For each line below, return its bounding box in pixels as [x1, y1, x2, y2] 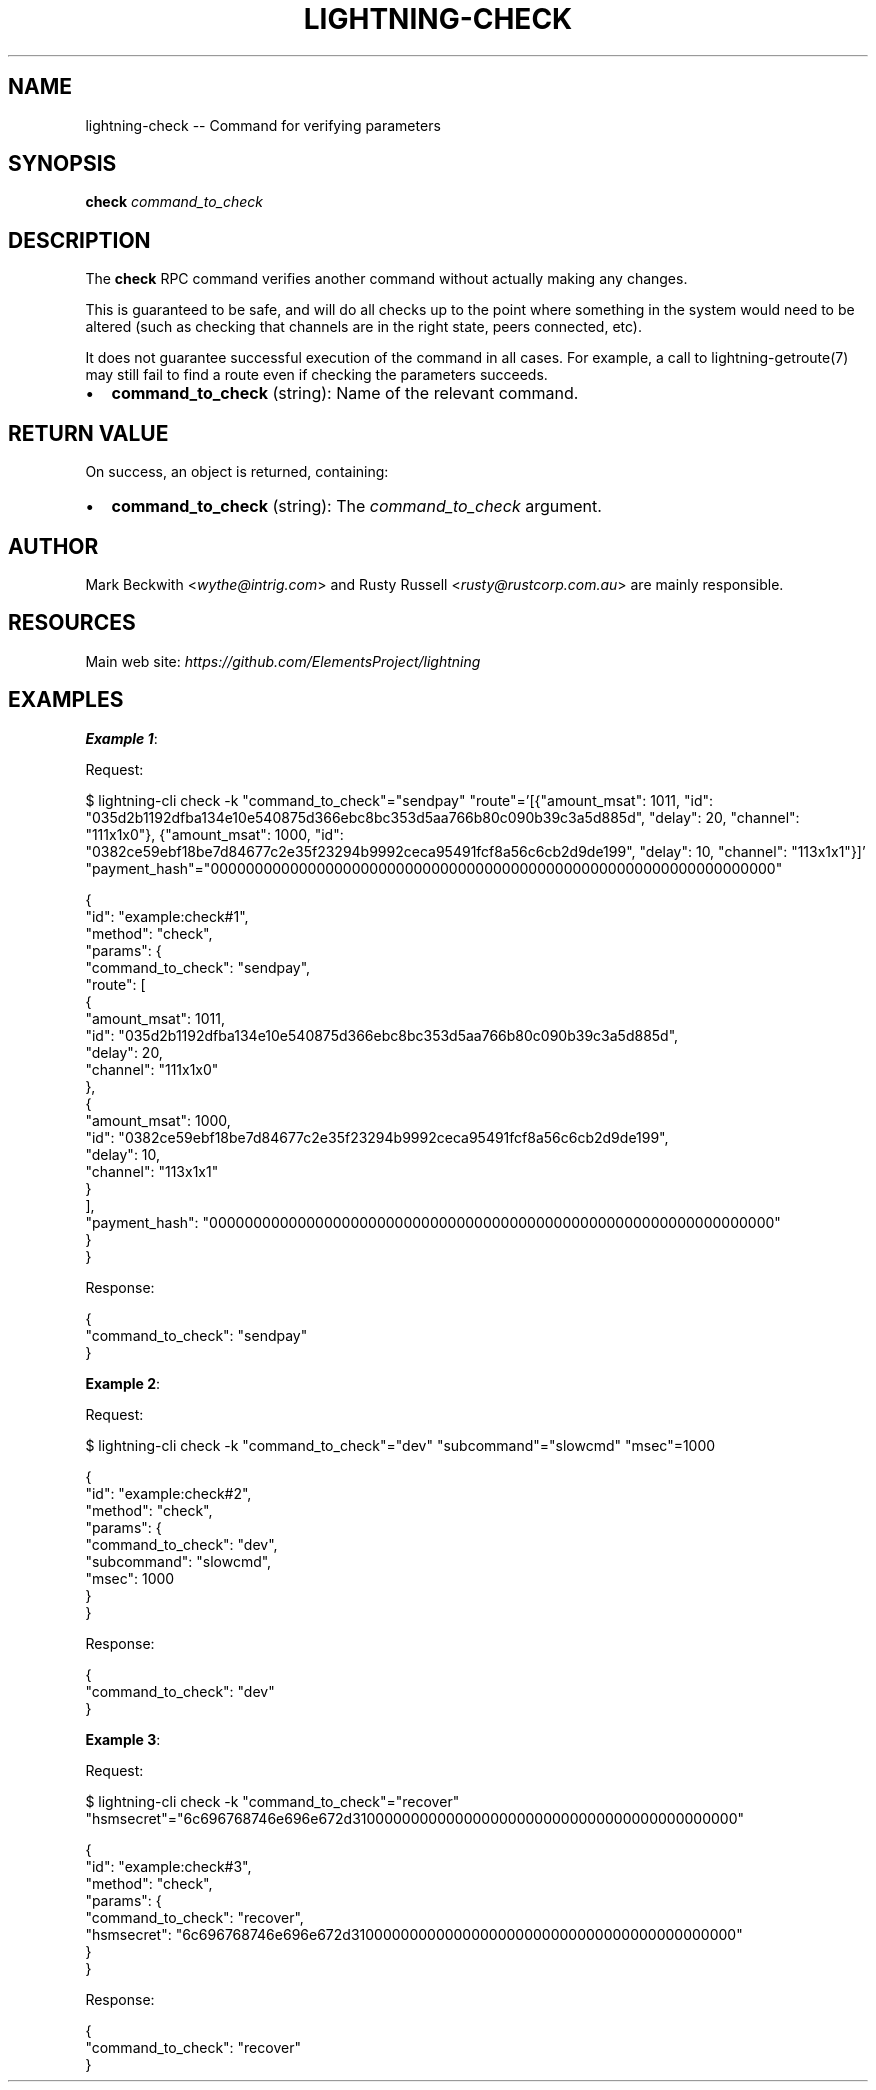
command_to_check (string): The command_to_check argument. [111, 496, 602, 517]
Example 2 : [85, 1374, 161, 1392]
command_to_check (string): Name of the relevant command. [111, 383, 579, 404]
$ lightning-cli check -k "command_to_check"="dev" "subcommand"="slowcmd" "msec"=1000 [85, 1436, 716, 1454]
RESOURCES [8, 610, 136, 636]
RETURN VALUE [8, 420, 169, 446]
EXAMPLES [8, 687, 124, 713]
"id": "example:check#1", [85, 907, 249, 925]
